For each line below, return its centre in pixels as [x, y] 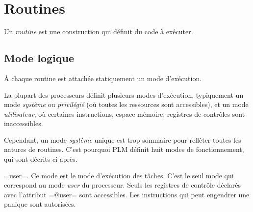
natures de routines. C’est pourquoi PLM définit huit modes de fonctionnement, [124, 149]
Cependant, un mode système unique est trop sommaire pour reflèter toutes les [123, 139]
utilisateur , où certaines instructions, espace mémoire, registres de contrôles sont [125, 114]
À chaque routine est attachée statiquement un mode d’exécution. [103, 78]
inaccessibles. [24, 123]
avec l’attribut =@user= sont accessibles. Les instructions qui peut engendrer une [127, 194]
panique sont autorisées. [40, 204]
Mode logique [39, 58]
